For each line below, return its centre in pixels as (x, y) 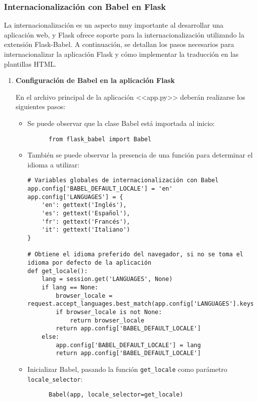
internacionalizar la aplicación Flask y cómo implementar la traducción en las (121, 54)
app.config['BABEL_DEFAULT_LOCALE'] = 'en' (100, 189)
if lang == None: (70, 287)
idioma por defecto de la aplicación (89, 262)
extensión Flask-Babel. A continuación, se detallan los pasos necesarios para (119, 44)
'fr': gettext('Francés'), (86, 221)
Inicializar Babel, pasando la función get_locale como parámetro (127, 369)
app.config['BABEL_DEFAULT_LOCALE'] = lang (128, 345)
